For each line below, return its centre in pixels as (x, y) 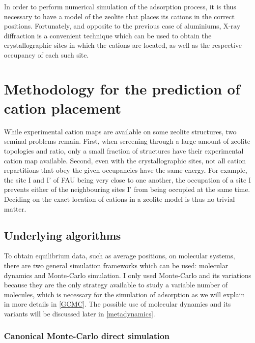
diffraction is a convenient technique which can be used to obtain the (108, 35)
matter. (15, 208)
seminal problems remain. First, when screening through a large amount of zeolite (127, 141)
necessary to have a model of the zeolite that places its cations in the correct (119, 16)
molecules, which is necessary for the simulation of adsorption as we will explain (125, 294)
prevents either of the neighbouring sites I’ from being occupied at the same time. (127, 189)
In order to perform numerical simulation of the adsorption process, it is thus (120, 6)
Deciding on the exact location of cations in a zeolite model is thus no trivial (119, 199)
